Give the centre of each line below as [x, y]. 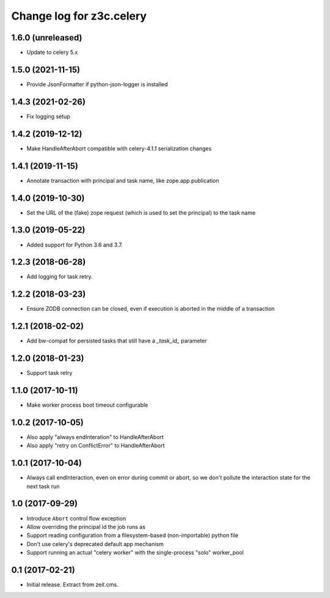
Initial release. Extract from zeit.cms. [72, 585]
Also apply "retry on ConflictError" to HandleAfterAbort [96, 446]
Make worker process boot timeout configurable [87, 405]
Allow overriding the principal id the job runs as [86, 526]
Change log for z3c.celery [79, 16]
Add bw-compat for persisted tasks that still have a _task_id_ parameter [117, 341]
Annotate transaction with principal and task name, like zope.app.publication [123, 180]
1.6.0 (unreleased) [47, 38]
